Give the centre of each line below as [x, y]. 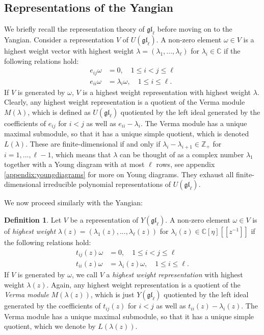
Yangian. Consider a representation [59, 39]
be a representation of [104, 219]
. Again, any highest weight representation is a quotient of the [143, 284]
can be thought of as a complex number [182, 154]
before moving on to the [195, 29]
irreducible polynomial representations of [107, 184]
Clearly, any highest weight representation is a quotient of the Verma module [125, 102]
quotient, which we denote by [50, 326]
